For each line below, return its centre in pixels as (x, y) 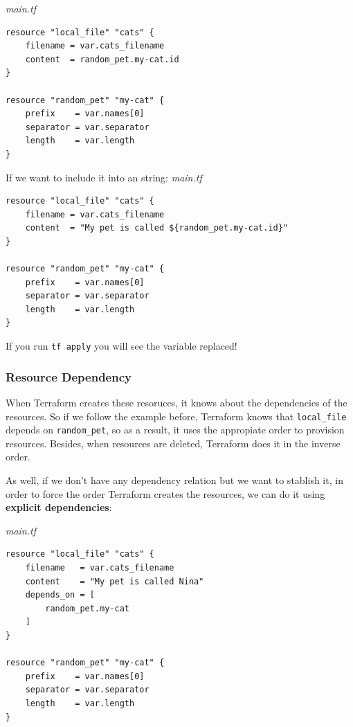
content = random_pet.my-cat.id (102, 59)
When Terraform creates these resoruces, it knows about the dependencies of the (176, 402)
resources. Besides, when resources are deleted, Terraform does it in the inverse (173, 443)
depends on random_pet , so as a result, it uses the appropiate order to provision (175, 430)
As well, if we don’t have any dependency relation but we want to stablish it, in (174, 480)
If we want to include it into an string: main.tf (104, 177)
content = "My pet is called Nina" (115, 581)
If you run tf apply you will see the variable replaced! (121, 346)
